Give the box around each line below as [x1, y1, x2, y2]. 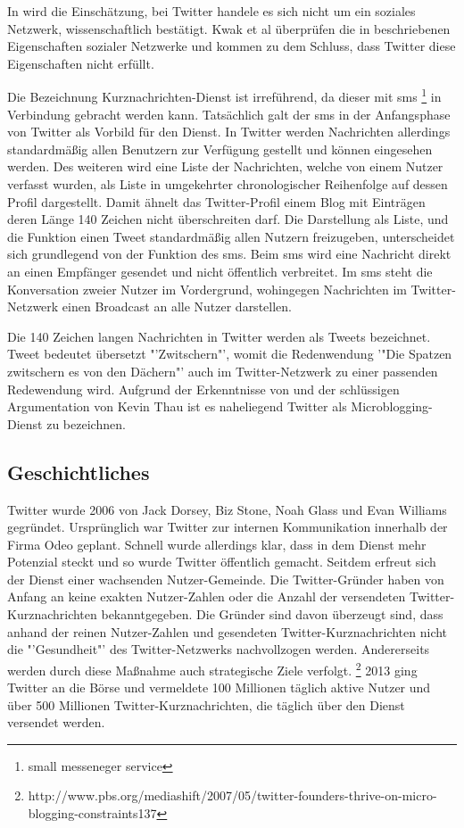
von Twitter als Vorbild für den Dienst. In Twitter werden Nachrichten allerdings [7, 122, 451, 141]
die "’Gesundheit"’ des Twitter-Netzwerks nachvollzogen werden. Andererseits [7, 640, 430, 658]
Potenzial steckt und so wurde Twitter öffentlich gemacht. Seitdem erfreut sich [7, 552, 436, 571]
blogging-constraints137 [28, 804, 157, 823]
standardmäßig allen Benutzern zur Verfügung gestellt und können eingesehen [7, 139, 433, 158]
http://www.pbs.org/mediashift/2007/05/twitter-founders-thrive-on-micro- [28, 786, 437, 805]
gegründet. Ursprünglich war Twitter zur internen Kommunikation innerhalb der [7, 517, 448, 536]
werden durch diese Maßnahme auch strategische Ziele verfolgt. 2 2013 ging [7, 658, 418, 679]
